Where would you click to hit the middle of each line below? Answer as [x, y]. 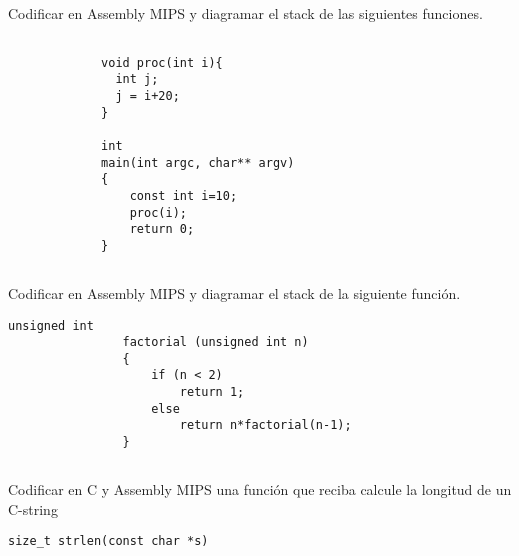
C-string [33, 508]
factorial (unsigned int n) [215, 342]
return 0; [162, 229]
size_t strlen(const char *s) [108, 541]
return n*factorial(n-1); [265, 425]
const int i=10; [183, 195]
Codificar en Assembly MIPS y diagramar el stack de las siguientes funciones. [245, 13]
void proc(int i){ [162, 62]
